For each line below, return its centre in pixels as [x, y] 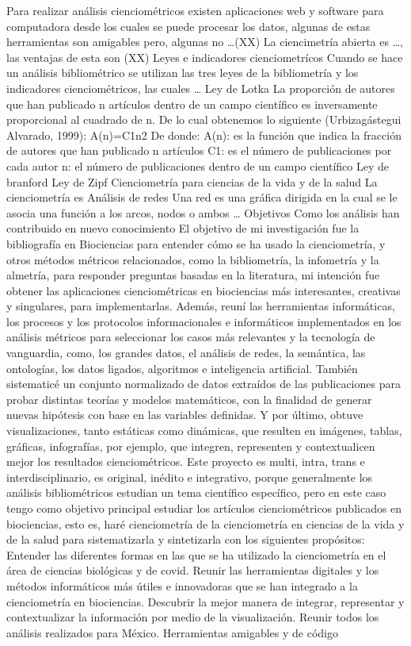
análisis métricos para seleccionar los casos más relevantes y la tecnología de [191, 337]
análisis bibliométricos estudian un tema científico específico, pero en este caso [196, 492]
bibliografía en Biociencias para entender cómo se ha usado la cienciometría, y [196, 243]
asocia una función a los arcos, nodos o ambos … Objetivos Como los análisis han [203, 212]
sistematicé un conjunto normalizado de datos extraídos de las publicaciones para [204, 384]
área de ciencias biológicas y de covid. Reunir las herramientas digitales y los [193, 570]
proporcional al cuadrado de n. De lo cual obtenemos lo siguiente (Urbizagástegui [204, 119]
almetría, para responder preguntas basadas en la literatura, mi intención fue [193, 275]
